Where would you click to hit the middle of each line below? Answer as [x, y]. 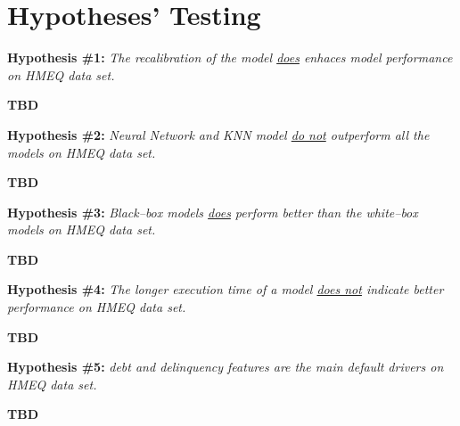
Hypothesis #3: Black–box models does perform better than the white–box [213, 212]
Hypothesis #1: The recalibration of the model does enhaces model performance [230, 57]
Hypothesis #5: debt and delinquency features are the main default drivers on [226, 367]
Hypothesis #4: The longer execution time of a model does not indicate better [226, 289]
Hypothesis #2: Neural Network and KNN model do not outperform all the [218, 134]
